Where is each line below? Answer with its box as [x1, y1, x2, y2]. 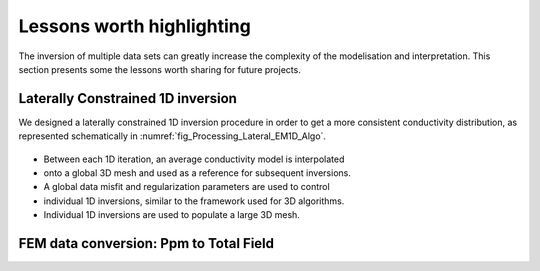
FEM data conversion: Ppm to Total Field [18, 235, 275, 252]
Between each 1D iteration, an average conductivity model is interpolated [43, 153, 345, 165]
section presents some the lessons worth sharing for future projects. [18, 63, 302, 75]
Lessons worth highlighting [18, 15, 252, 37]
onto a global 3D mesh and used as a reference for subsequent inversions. [43, 167, 352, 179]
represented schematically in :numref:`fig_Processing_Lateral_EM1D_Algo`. [18, 130, 327, 142]
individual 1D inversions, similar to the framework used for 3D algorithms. [43, 195, 345, 207]
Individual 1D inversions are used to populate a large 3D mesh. [43, 209, 300, 221]
